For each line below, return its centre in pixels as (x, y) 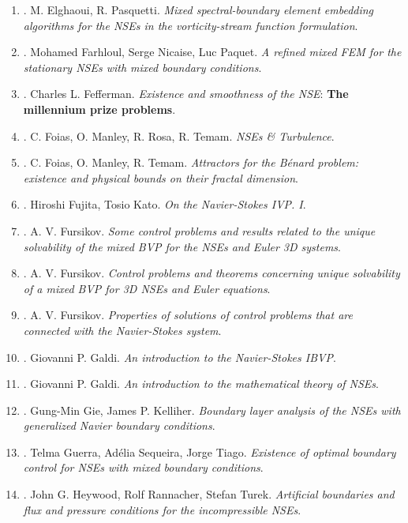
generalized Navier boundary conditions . (119, 425)
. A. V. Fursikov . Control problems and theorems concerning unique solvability (211, 273)
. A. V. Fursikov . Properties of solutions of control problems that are (188, 315)
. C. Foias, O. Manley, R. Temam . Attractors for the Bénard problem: (191, 162)
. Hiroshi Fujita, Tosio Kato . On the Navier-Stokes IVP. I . (165, 204)
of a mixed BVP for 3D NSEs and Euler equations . (147, 288)
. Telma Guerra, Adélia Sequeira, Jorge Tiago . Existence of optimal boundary (210, 452)
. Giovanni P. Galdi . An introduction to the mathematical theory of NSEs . (201, 384)
